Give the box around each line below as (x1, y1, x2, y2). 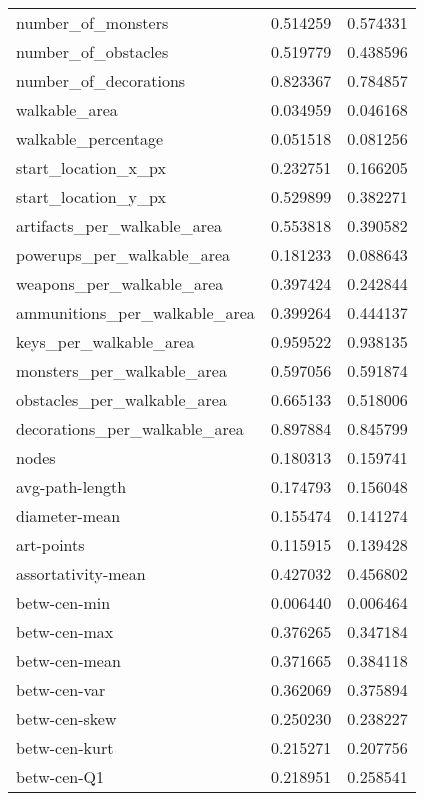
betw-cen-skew (16, 707, 117, 730)
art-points (16, 533, 85, 556)
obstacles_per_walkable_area (16, 388, 227, 411)
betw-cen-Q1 (16, 765, 104, 788)
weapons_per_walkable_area (16, 272, 224, 295)
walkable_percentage (16, 127, 164, 150)
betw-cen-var (16, 678, 106, 701)
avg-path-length (16, 475, 127, 498)
